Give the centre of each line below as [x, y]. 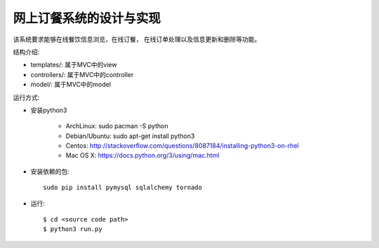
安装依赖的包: [50, 171]
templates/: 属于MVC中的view [74, 65]
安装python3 [49, 110]
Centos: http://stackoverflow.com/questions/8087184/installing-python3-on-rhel [182, 146]
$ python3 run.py [73, 229]
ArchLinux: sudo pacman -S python [117, 126]
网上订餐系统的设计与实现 [87, 18]
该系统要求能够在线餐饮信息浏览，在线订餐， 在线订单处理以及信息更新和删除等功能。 [137, 39]
